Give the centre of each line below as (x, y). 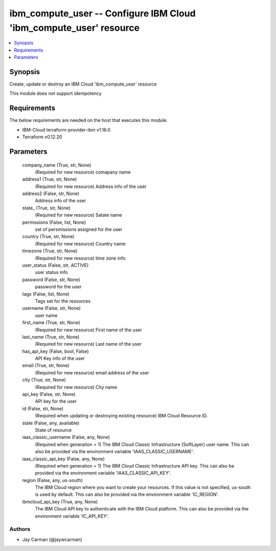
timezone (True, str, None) (50, 251)
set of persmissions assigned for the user (79, 229)
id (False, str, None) (43, 408)
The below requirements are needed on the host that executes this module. (89, 120)
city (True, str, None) (44, 380)
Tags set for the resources (63, 301)
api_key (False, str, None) (49, 394)
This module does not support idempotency (55, 93)
